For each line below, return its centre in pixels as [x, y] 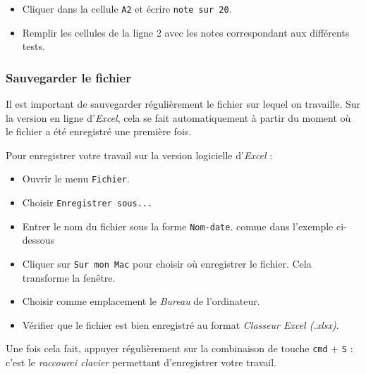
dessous [38, 240]
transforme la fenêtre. [69, 277]
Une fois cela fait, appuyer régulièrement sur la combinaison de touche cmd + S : [179, 348]
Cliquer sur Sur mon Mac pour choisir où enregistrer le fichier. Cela [167, 263]
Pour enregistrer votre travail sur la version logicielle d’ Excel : [139, 155]
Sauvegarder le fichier [68, 77]
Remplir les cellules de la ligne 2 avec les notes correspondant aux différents [186, 32]
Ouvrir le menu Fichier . [76, 179]
